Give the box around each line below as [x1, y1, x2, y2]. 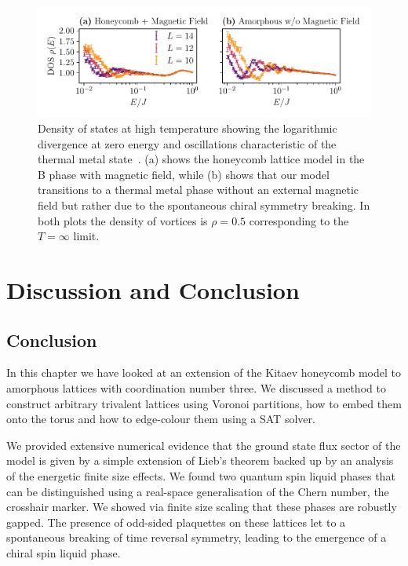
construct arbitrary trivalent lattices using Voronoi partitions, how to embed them [6, 395, 402, 411]
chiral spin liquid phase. [6, 544, 121, 561]
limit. [73, 228, 100, 244]
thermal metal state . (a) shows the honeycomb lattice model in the [38, 151, 365, 167]
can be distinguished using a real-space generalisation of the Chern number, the [6, 483, 389, 499]
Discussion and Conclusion [6, 274, 300, 305]
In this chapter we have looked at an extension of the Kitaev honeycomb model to [6, 364, 401, 381]
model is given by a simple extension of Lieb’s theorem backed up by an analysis [6, 452, 394, 469]
